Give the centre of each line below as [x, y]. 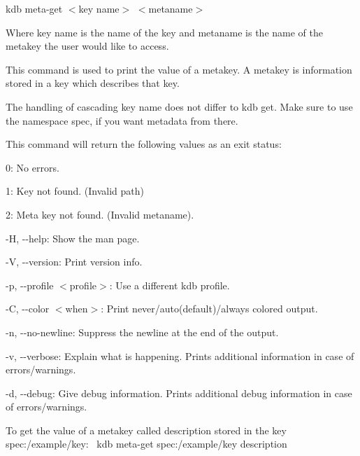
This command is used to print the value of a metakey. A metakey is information [179, 69]
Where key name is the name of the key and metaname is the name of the [164, 32]
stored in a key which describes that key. [93, 83]
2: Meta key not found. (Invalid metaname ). [100, 214]
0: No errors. [33, 167]
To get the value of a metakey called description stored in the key [146, 430]
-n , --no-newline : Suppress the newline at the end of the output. [142, 332]
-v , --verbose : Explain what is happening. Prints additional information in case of [180, 355]
